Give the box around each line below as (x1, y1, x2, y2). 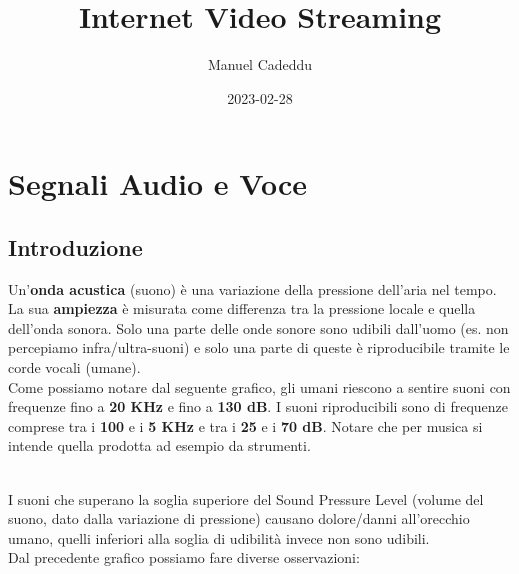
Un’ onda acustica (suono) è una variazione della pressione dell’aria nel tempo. (8, 278, 497, 299)
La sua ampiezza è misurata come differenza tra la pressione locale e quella (8, 298, 476, 319)
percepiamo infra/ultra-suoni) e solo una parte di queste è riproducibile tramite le (8, 337, 510, 358)
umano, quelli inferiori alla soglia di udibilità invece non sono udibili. (8, 527, 430, 548)
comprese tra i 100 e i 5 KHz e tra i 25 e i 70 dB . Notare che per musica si (8, 415, 483, 436)
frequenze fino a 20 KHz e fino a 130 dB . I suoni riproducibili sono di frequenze (8, 396, 509, 417)
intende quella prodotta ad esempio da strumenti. (8, 435, 311, 456)
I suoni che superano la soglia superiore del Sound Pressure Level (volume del (8, 488, 484, 509)
